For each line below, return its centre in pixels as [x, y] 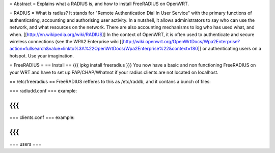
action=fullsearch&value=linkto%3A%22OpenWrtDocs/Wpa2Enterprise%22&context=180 [104, 49]
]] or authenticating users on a [230, 49]
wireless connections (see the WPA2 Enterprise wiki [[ [66, 41]
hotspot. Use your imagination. [42, 55]
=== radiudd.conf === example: [43, 91]
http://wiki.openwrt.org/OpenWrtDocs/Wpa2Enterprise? [182, 41]
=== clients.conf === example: [42, 117]
